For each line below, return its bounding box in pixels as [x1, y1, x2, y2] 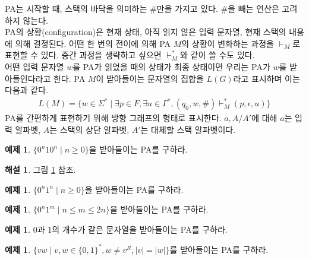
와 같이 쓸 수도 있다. [179, 49, 255, 61]
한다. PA [53, 72, 86, 84]
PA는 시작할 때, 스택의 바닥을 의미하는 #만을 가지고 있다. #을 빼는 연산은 [5, 2, 279, 14]
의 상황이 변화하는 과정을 [181, 37, 274, 49]
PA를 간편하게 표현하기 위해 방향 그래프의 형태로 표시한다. [5, 112, 222, 124]
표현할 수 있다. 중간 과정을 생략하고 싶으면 [5, 49, 162, 61]
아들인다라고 [5, 72, 51, 84]
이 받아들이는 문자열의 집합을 [96, 72, 204, 84]
